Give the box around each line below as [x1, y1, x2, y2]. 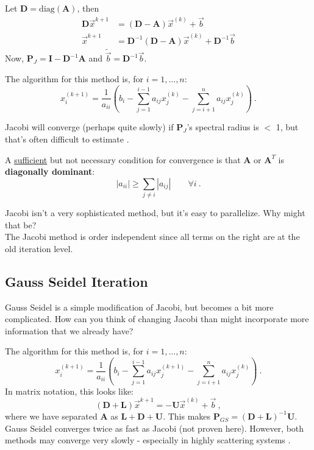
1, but [276, 121, 299, 133]
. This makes [163, 409, 211, 422]
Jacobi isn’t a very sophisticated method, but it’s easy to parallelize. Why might [5, 206, 305, 219]
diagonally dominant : [5, 165, 95, 178]
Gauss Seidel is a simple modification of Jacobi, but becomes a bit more [5, 300, 274, 313]
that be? [5, 218, 37, 231]
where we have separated [5, 409, 98, 422]
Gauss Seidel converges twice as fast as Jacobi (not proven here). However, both [5, 421, 304, 434]
